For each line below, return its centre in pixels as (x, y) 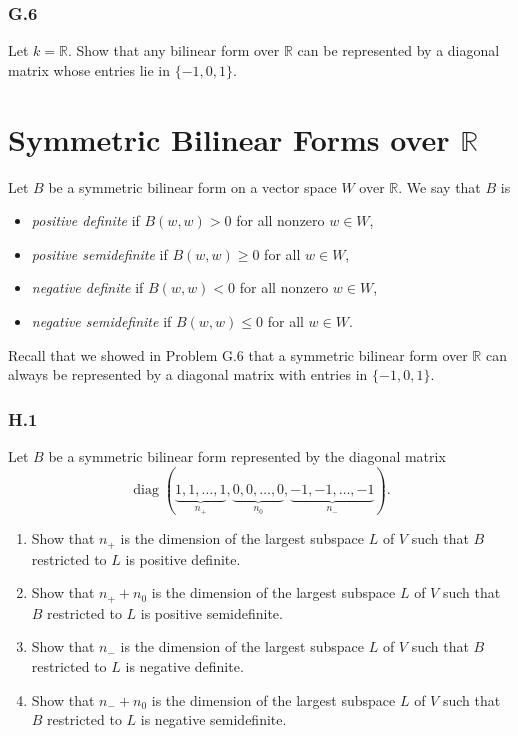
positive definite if (85, 220)
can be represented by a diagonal (398, 50)
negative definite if (87, 287)
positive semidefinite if (99, 253)
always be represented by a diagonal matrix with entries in (188, 374)
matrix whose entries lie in (89, 69)
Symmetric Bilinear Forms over (229, 138)
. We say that (439, 186)
